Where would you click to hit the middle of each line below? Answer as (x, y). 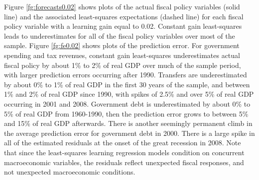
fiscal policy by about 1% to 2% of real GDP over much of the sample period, (123, 65)
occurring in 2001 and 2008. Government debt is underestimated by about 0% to (127, 103)
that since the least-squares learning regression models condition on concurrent (124, 152)
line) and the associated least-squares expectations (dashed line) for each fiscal (124, 16)
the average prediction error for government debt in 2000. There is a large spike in (129, 133)
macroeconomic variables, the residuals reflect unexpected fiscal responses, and (124, 162)
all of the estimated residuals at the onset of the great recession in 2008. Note (123, 143)
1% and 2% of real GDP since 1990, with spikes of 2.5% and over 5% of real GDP (129, 94)
